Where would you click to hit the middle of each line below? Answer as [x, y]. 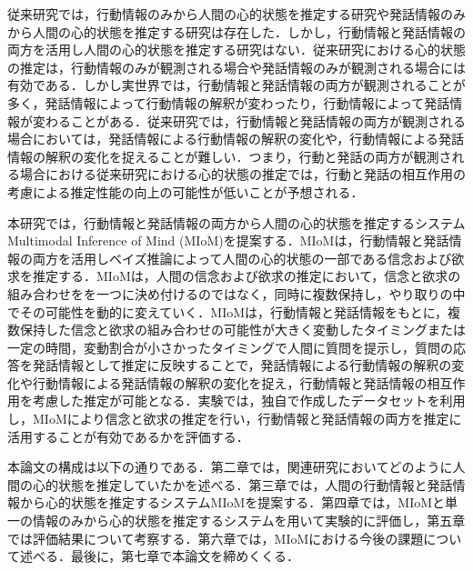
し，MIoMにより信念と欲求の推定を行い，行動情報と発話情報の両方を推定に [235, 419]
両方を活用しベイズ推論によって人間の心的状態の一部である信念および [242, 258]
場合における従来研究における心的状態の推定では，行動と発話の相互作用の [242, 174]
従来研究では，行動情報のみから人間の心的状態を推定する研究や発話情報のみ [236, 14]
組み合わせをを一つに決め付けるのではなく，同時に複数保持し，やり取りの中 [236, 293]
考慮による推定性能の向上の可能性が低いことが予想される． [186, 191]
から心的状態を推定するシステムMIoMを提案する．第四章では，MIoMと [232, 502]
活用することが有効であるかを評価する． [128, 436]
